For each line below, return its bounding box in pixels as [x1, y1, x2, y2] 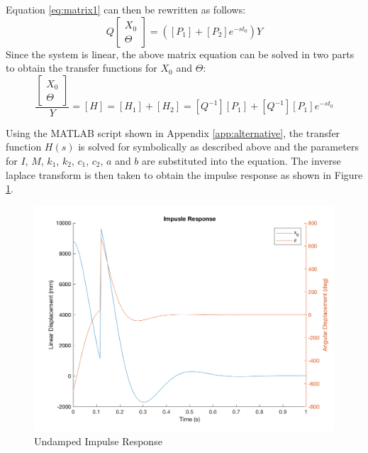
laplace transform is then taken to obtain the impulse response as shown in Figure [6, 167, 363, 182]
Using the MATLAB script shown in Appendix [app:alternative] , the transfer [6, 125, 340, 140]
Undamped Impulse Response [34, 433, 162, 448]
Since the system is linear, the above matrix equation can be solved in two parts [6, 46, 355, 61]
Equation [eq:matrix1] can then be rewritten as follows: [6, 2, 246, 16]
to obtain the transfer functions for [6, 60, 157, 75]
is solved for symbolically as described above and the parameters [78, 139, 359, 154]
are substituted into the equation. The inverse [142, 153, 341, 168]
